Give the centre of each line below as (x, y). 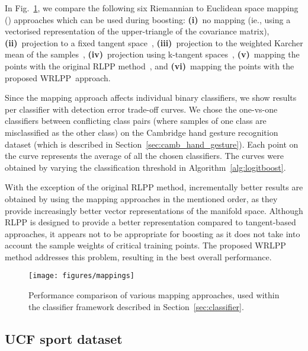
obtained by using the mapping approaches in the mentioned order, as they (141, 198)
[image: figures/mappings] (81, 276)
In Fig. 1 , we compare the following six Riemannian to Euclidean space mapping (152, 8)
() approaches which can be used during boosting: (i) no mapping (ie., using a (148, 19)
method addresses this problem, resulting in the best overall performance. (138, 256)
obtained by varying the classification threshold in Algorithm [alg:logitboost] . (145, 167)
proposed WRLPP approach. (58, 77)
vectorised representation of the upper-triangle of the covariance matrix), (137, 31)
